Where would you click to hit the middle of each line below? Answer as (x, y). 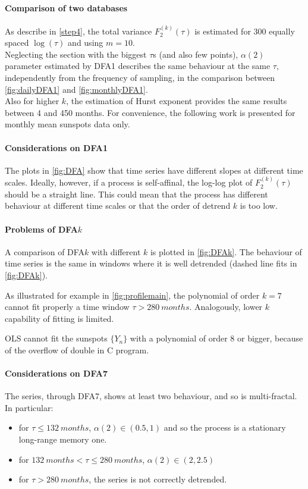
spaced (17, 43)
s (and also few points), (196, 54)
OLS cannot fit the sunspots (56, 338)
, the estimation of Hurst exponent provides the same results (177, 101)
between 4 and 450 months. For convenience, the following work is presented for (150, 112)
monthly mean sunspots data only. (67, 124)
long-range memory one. (63, 439)
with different (116, 251)
